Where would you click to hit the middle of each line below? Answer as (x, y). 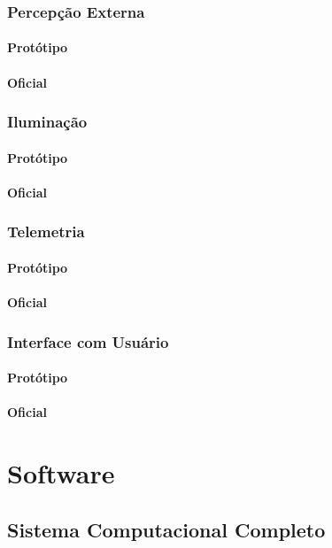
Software (61, 473)
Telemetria (46, 232)
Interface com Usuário (88, 341)
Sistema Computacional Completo (166, 529)
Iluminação (47, 122)
